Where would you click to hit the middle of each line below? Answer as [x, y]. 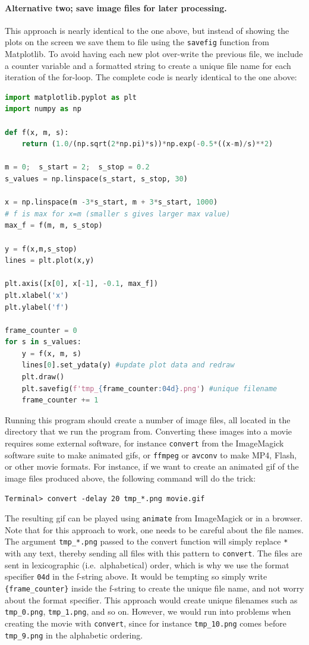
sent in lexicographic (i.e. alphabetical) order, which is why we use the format [147, 564]
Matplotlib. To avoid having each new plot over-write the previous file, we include [154, 54]
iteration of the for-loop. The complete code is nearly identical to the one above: [151, 77]
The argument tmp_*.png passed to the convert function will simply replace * [146, 541]
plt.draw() [43, 377]
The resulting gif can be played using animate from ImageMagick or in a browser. [154, 518]
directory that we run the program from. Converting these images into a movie [149, 431]
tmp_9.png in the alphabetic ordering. [74, 635]
